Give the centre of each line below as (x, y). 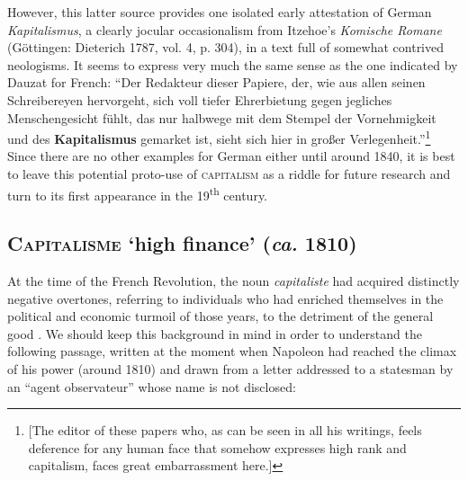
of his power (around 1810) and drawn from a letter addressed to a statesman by (230, 369)
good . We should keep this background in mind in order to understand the (215, 333)
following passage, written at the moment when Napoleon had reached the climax (232, 351)
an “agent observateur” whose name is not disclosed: (152, 386)
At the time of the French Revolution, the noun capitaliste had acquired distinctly (234, 281)
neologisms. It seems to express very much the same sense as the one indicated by (233, 64)
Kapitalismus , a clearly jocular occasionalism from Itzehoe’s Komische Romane (225, 29)
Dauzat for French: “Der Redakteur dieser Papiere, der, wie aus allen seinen (216, 82)
